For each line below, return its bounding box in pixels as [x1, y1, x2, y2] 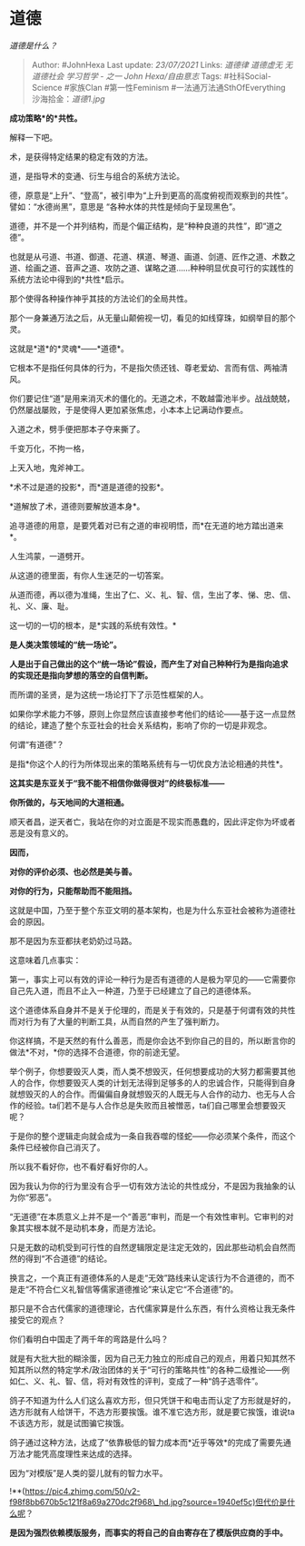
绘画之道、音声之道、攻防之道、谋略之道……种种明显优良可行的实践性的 [25, 262, 294, 273]
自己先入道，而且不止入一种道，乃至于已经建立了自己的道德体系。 [9, 985, 256, 996]
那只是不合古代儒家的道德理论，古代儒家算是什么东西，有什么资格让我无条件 [9, 1303, 296, 1314]
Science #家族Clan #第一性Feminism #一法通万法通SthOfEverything [31, 82, 286, 93]
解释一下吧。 [9, 132, 57, 143]
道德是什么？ [9, 40, 57, 51]
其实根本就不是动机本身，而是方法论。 [16, 1222, 161, 1233]
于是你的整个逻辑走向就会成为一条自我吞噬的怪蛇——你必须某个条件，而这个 [9, 1130, 296, 1141]
